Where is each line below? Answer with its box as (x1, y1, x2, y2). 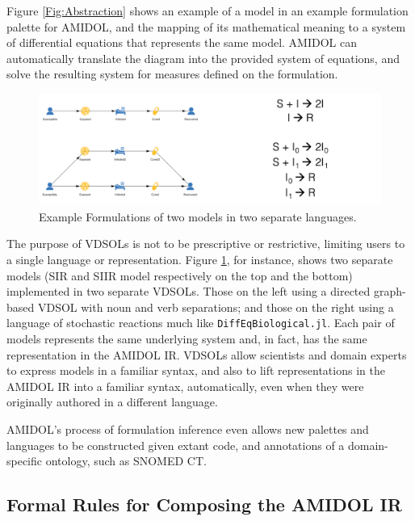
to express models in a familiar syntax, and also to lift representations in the (6, 362, 385, 379)
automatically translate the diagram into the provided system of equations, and (6, 49, 400, 66)
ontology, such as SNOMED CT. (45, 452, 207, 469)
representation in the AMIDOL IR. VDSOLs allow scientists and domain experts (6, 346, 407, 363)
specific (6, 452, 43, 469)
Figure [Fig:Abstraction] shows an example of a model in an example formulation (6, 2, 409, 19)
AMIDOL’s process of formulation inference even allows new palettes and (6, 421, 369, 438)
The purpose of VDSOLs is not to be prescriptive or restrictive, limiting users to (6, 235, 405, 252)
